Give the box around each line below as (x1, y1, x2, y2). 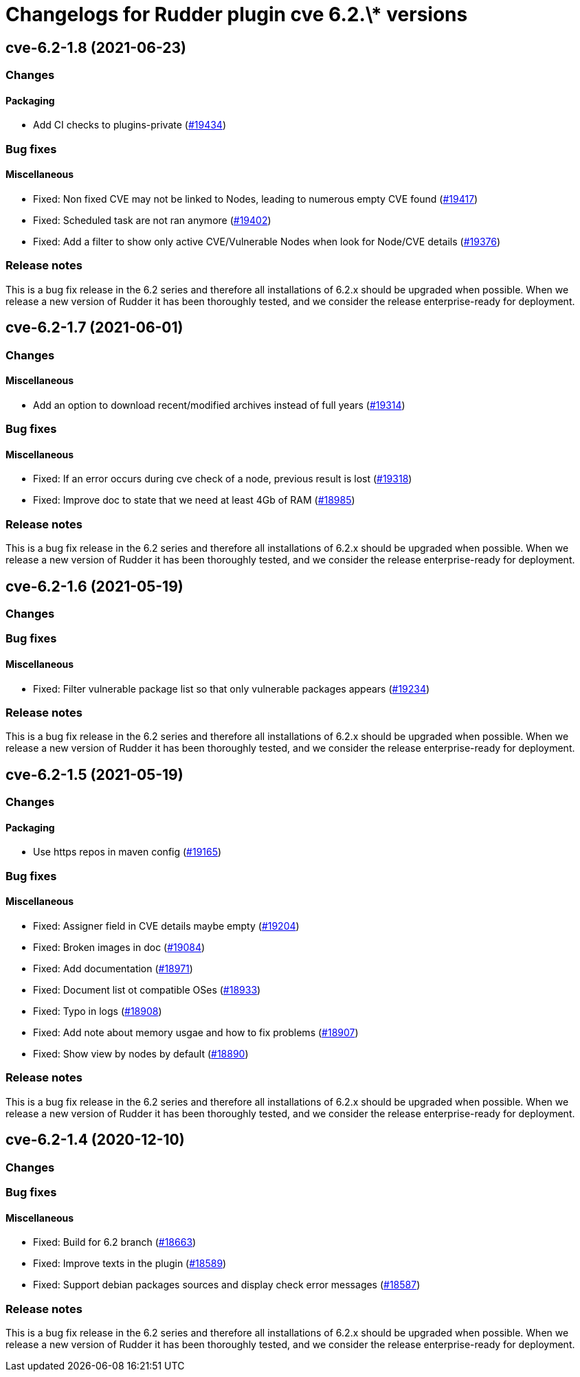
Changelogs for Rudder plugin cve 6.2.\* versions (5, 3, 468, 26)
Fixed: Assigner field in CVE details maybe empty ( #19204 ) (33, 919, 300, 932)
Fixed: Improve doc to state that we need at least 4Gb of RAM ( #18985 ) (33, 494, 355, 506)
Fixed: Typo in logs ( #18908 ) (33, 1005, 162, 1017)
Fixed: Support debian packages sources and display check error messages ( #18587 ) (33, 1279, 421, 1291)
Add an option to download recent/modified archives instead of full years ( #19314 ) (33, 399, 405, 411)
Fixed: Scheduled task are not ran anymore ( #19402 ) (33, 214, 271, 226)
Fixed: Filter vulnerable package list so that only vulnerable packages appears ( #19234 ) (33, 682, 430, 695)
